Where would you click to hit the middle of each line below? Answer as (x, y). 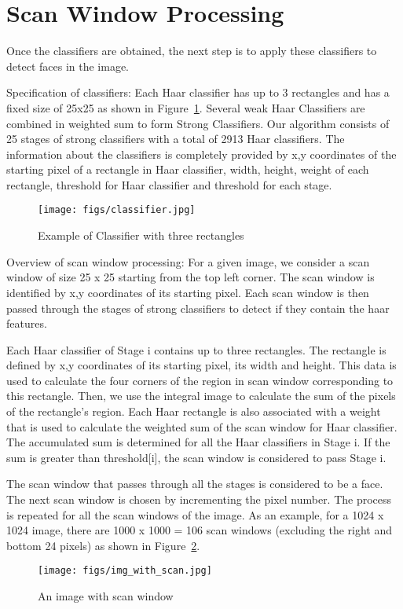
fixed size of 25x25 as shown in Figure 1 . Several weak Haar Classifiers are (186, 107)
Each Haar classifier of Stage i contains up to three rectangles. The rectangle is (196, 349)
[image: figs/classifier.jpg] (117, 210)
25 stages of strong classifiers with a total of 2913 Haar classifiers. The (176, 139)
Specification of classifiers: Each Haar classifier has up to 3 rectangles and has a (198, 92)
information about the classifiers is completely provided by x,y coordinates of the (201, 154)
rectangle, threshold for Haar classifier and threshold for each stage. (169, 184)
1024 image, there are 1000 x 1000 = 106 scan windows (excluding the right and (200, 530)
